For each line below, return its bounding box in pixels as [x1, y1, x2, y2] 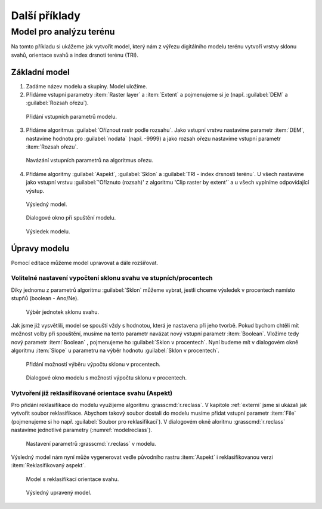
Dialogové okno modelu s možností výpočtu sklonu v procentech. [26, 374, 187, 381]
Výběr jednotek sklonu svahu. [26, 308, 100, 316]
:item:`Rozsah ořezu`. [26, 143, 78, 150]
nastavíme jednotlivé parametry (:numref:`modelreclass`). [11, 427, 152, 434]
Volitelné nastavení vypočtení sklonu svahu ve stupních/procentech [11, 274, 213, 282]
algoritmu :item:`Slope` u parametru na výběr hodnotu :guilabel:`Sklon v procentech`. [11, 347, 220, 354]
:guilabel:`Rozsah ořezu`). [26, 99, 89, 107]
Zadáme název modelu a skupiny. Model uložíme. [26, 82, 147, 90]
